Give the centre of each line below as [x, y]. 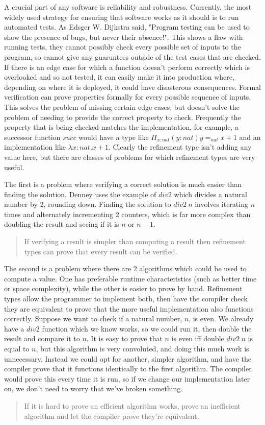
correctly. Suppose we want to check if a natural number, [93, 318]
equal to [17, 348]
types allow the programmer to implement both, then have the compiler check [126, 299]
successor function [32, 137]
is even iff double [198, 338]
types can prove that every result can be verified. [101, 251]
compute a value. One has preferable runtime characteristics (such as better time [130, 278]
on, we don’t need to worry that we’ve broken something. [94, 388]
